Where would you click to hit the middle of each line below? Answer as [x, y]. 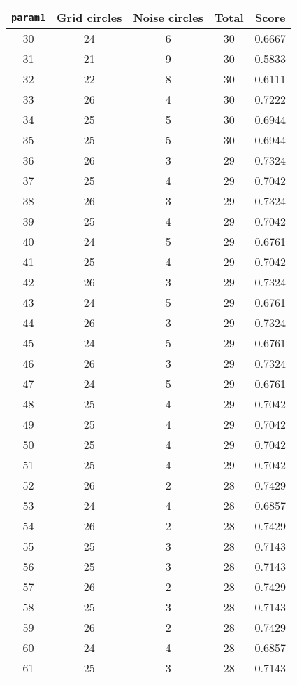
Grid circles [89, 17]
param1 [29, 17]
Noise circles [168, 17]
